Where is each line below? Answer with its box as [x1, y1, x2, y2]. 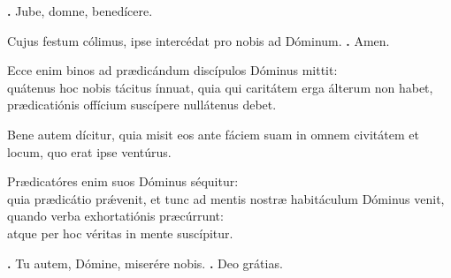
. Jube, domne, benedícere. [7, 2, 153, 19]
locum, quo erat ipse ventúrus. [7, 142, 172, 161]
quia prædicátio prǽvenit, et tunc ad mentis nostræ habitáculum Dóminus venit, [7, 189, 445, 207]
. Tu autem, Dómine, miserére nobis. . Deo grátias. [7, 253, 283, 272]
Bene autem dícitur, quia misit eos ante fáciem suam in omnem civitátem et [7, 124, 419, 143]
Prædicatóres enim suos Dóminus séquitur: [7, 172, 239, 191]
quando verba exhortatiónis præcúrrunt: [7, 207, 224, 225]
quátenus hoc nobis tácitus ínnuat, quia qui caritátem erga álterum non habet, [7, 78, 433, 96]
